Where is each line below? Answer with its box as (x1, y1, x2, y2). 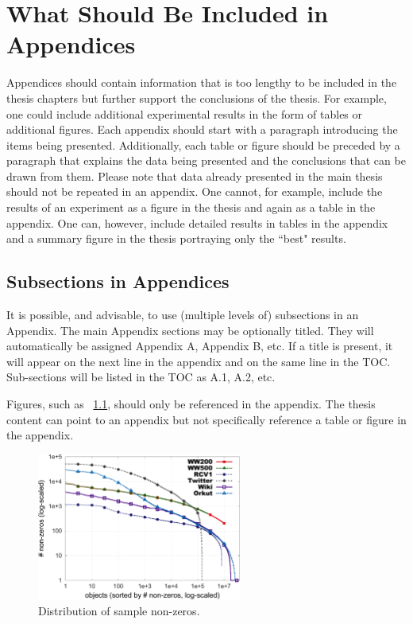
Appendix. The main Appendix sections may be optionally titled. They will (6, 322, 374, 338)
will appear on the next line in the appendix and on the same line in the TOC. (6, 353, 391, 369)
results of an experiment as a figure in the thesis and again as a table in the (6, 199, 376, 216)
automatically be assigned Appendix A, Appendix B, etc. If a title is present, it (6, 337, 393, 354)
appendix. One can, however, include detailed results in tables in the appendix (6, 214, 388, 231)
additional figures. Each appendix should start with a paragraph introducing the (6, 121, 398, 138)
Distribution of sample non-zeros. (38, 602, 200, 618)
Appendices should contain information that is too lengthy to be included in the (6, 74, 397, 91)
